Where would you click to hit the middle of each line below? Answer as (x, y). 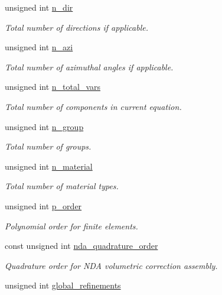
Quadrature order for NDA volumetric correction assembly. (111, 265)
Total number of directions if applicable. (76, 27)
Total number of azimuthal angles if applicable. (89, 67)
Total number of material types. (62, 186)
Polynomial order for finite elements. (71, 226)
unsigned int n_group (44, 126)
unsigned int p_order (43, 205)
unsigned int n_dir (39, 7)
